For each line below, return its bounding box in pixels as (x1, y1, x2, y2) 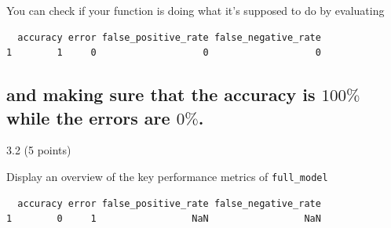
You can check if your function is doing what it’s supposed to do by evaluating (6, 2, 385, 18)
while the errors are (6, 105, 170, 129)
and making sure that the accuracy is (6, 82, 316, 107)
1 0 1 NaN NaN (6, 213, 321, 225)
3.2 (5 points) (6, 142, 71, 158)
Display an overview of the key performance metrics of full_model (6, 168, 328, 184)
